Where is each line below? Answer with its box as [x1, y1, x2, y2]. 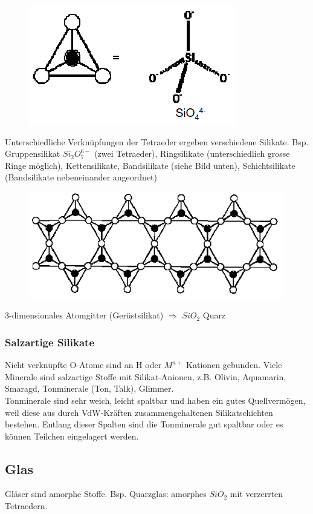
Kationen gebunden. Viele [186, 358, 282, 371]
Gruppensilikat [5, 147, 60, 160]
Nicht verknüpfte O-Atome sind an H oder [5, 358, 162, 371]
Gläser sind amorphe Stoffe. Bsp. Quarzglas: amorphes [5, 487, 207, 500]
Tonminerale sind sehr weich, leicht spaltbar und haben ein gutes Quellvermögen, [5, 394, 306, 406]
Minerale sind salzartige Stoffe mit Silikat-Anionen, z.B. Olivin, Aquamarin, [5, 370, 286, 383]
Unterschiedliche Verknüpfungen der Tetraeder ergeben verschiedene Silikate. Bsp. [5, 135, 309, 148]
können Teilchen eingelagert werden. [5, 429, 139, 442]
